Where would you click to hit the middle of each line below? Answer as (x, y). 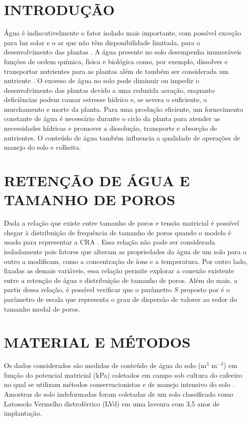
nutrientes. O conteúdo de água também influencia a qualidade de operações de (122, 137)
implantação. (23, 413)
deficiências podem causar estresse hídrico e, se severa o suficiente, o (106, 99)
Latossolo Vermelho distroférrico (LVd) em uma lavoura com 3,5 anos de (112, 403)
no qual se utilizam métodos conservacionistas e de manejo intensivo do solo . (119, 384)
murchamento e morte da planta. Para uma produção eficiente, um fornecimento (124, 109)
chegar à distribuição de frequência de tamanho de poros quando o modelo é (117, 232)
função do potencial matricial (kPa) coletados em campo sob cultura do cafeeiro (123, 375)
